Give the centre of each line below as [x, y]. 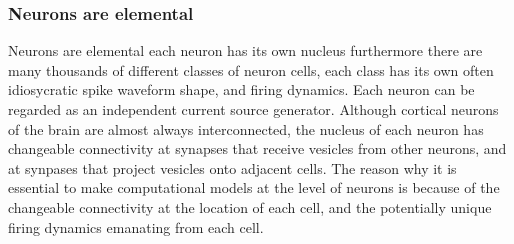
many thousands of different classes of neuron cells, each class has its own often [251, 69]
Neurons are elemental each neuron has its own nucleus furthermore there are [245, 50]
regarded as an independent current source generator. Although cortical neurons [253, 109]
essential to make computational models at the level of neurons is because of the [254, 187]
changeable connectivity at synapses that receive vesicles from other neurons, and [257, 148]
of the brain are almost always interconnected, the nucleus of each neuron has [246, 128]
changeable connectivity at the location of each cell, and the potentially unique [250, 206]
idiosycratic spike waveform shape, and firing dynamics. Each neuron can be [241, 89]
